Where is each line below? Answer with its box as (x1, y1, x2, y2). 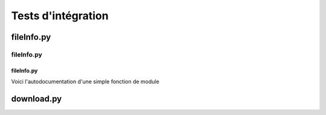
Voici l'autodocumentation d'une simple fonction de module (11, 78, 159, 85)
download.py (11, 93, 62, 104)
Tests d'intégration (11, 9, 109, 22)
